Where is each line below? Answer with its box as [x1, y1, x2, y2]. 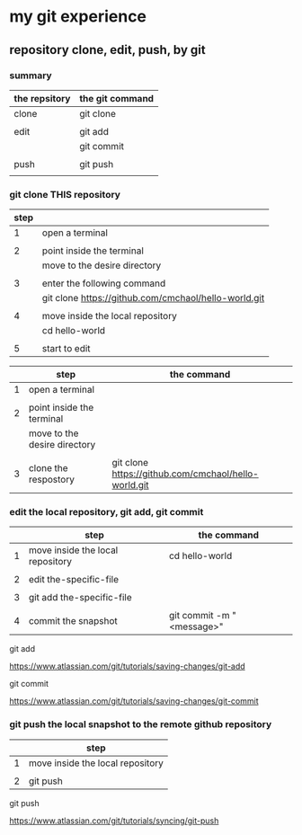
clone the [28, 462, 69, 475]
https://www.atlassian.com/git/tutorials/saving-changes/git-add [9, 661, 245, 671]
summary [9, 69, 52, 82]
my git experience [9, 6, 147, 27]
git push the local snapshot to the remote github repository [9, 718, 272, 731]
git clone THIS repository [9, 188, 121, 200]
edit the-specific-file [28, 573, 120, 586]
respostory [28, 474, 75, 486]
